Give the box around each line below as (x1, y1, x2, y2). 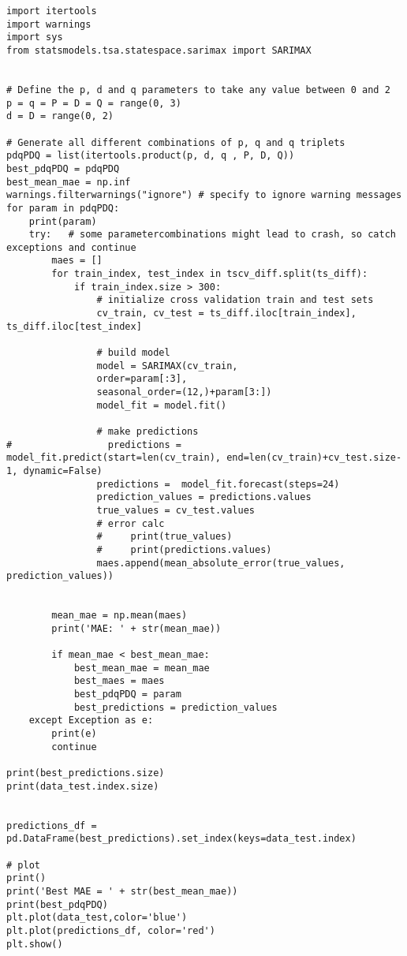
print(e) (51, 728, 97, 740)
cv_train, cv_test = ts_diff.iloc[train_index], (96, 308, 357, 319)
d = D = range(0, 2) (6, 110, 114, 122)
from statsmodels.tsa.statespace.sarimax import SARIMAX (6, 44, 312, 56)
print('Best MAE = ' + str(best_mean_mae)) (6, 885, 238, 897)
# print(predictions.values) (96, 543, 272, 555)
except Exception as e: (28, 715, 154, 726)
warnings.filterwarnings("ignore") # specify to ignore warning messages (6, 189, 402, 201)
